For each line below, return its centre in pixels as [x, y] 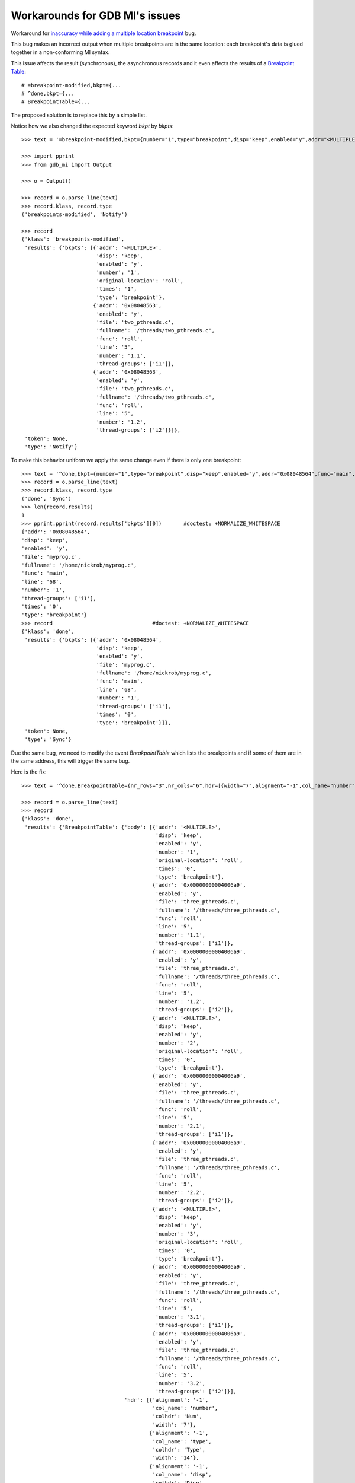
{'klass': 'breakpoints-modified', [73, 239]
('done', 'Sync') [46, 499]
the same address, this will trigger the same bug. [70, 761]
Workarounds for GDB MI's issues [96, 15]
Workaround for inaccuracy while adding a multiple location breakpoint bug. [104, 33]
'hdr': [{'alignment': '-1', [167, 1400]
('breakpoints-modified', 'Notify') [75, 214]
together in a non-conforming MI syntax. [60, 52]
